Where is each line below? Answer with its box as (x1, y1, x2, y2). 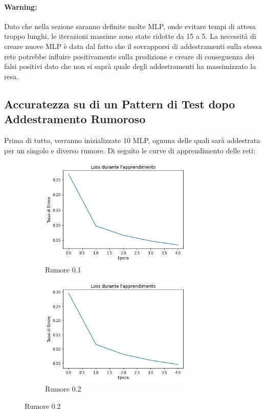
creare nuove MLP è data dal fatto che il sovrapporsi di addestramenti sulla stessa (4, 40, 262, 51)
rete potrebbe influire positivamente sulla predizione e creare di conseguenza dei (4, 51, 255, 61)
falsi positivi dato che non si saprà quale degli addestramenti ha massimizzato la (4, 61, 256, 72)
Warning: (4, 1, 37, 12)
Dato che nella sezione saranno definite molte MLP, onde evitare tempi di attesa (4, 20, 256, 31)
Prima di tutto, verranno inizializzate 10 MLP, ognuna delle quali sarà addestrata (4, 134, 260, 145)
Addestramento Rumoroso (4, 111, 146, 127)
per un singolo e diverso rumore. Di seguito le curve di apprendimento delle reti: (4, 145, 256, 155)
